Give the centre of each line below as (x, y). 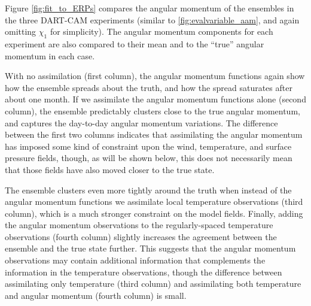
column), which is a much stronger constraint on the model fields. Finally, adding (154, 213)
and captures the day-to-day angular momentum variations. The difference (141, 122)
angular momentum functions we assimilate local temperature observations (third (154, 202)
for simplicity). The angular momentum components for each (161, 31)
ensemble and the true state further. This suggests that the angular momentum (150, 248)
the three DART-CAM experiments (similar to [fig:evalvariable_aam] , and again (152, 19)
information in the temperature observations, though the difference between (144, 272)
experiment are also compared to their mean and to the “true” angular (135, 43)
